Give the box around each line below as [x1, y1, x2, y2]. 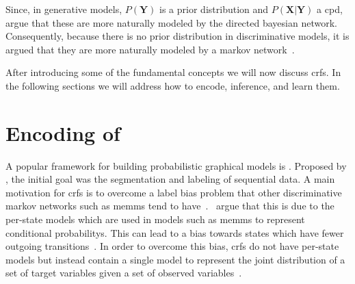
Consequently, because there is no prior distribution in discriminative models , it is [5, 29, 350, 43]
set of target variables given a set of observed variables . [5, 266, 242, 280]
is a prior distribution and [159, 2, 269, 16]
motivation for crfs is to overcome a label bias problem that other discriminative [5, 185, 342, 199]
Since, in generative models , [5, 2, 122, 16]
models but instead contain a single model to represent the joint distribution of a [5, 252, 345, 266]
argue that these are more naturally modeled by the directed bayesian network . [5, 15, 337, 29]
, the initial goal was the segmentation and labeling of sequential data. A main [5, 172, 335, 186]
